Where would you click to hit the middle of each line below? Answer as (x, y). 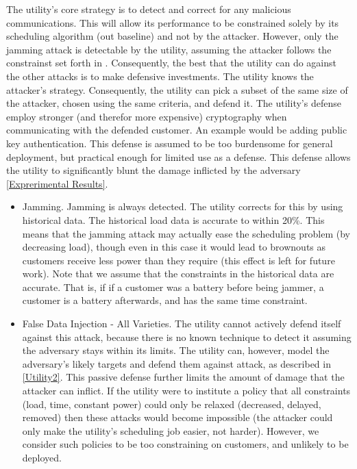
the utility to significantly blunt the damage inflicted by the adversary (153, 170)
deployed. (42, 457)
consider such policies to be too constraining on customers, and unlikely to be (185, 444)
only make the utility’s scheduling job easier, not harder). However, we (171, 430)
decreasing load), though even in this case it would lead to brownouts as (174, 247)
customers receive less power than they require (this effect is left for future (178, 260)
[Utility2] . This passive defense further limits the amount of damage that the (183, 377)
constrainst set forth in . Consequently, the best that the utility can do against (172, 63)
